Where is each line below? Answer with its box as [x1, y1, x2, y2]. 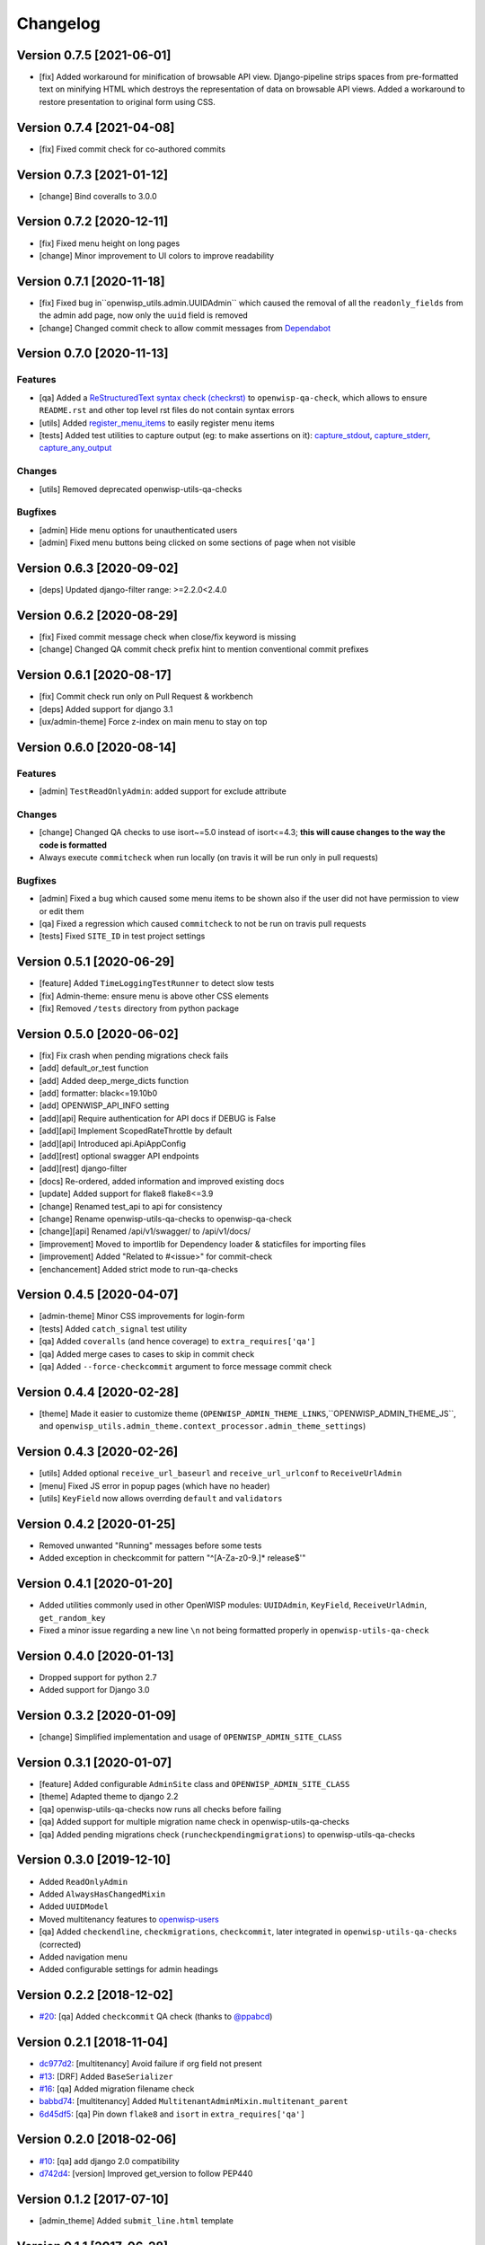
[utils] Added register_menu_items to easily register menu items [39, 418, 275, 428]
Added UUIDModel [39, 1901, 110, 1912]
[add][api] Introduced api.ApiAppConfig [39, 1138, 187, 1149]
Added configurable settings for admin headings [39, 1964, 219, 1975]
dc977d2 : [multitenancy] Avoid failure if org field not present [39, 2058, 262, 2069]
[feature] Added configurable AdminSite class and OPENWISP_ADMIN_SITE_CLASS [39, 1779, 350, 1790]
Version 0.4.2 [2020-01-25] [16, 1516, 176, 1531]
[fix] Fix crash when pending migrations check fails [39, 1050, 229, 1061]
